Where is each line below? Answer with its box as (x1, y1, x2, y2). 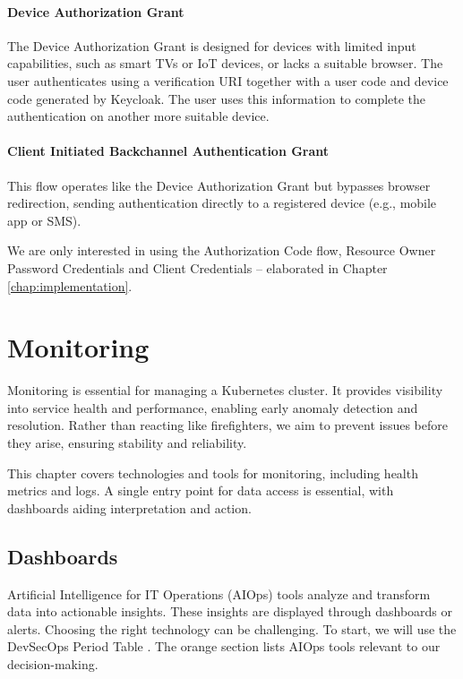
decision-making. (7, 654, 99, 673)
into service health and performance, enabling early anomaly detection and (7, 398, 418, 417)
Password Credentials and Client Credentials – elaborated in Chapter (7, 258, 388, 277)
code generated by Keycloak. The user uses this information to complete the (7, 89, 426, 107)
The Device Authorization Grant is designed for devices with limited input (7, 36, 416, 55)
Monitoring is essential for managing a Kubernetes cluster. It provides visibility (7, 381, 443, 400)
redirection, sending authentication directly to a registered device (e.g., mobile (7, 193, 437, 212)
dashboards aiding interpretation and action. (7, 498, 252, 517)
